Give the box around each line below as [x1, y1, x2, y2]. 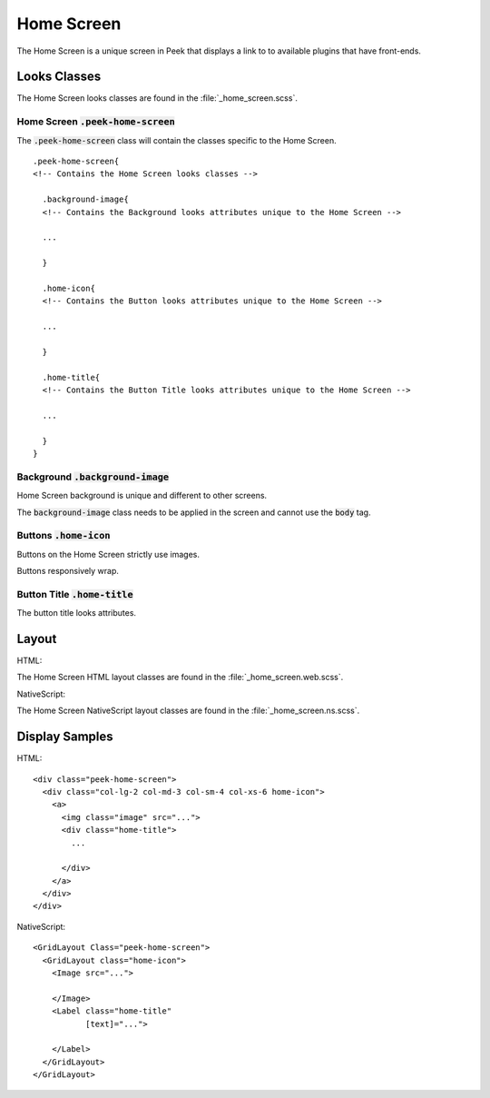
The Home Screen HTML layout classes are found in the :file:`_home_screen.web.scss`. [16, 672, 344, 683]
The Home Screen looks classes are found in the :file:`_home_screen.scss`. [16, 93, 299, 104]
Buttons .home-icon [16, 529, 111, 542]
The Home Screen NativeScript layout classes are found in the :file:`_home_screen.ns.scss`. [16, 705, 360, 717]
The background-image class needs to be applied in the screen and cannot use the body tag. [16, 507, 371, 518]
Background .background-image [16, 470, 170, 483]
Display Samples [16, 729, 113, 745]
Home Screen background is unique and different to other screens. [16, 490, 268, 501]
